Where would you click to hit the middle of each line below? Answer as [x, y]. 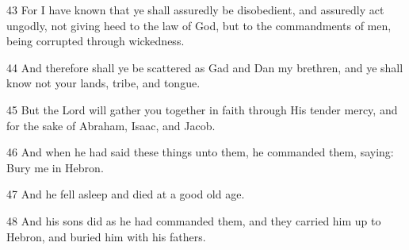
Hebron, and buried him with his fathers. [106, 236]
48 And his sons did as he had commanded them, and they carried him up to [194, 220]
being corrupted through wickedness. [96, 41]
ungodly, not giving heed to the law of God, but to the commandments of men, [199, 25]
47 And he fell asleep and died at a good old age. [126, 194]
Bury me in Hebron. [55, 167]
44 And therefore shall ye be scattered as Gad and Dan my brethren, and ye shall [205, 67]
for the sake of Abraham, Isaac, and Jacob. [111, 125]
